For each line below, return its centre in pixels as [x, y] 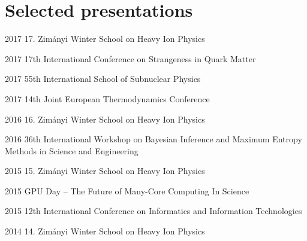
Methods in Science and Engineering [72, 150]
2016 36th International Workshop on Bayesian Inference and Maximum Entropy [153, 139]
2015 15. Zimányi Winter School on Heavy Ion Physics [105, 171]
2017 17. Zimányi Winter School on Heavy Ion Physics [105, 39]
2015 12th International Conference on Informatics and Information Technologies [153, 211]
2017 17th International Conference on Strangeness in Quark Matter [130, 58]
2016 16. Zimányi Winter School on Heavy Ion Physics [105, 119]
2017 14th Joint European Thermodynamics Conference [107, 98]
